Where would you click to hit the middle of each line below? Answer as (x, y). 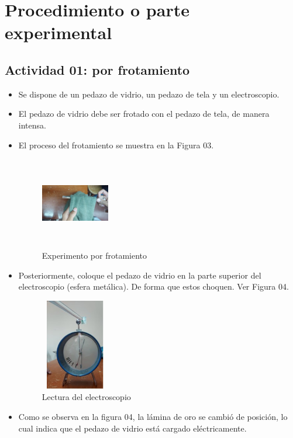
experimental (58, 32)
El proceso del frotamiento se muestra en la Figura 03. (116, 145)
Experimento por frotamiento (94, 255)
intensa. (32, 125)
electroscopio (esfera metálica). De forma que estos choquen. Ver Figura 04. (154, 286)
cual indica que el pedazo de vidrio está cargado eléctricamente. (132, 428)
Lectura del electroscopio (86, 397)
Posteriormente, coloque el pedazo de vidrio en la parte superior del (140, 275)
